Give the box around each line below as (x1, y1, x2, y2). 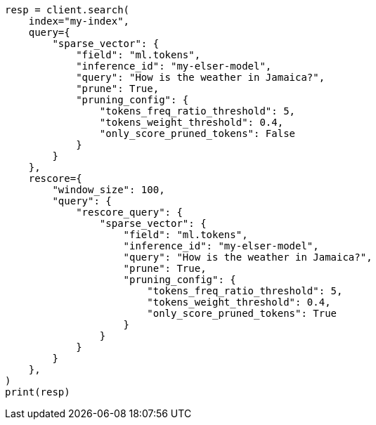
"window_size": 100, (52, 184, 165, 195)
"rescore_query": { (76, 207, 183, 218)
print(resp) (5, 386, 70, 398)
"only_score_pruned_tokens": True (147, 308, 337, 319)
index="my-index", (28, 15, 130, 27)
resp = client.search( (5, 4, 130, 15)
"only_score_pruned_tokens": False (99, 128, 296, 139)
